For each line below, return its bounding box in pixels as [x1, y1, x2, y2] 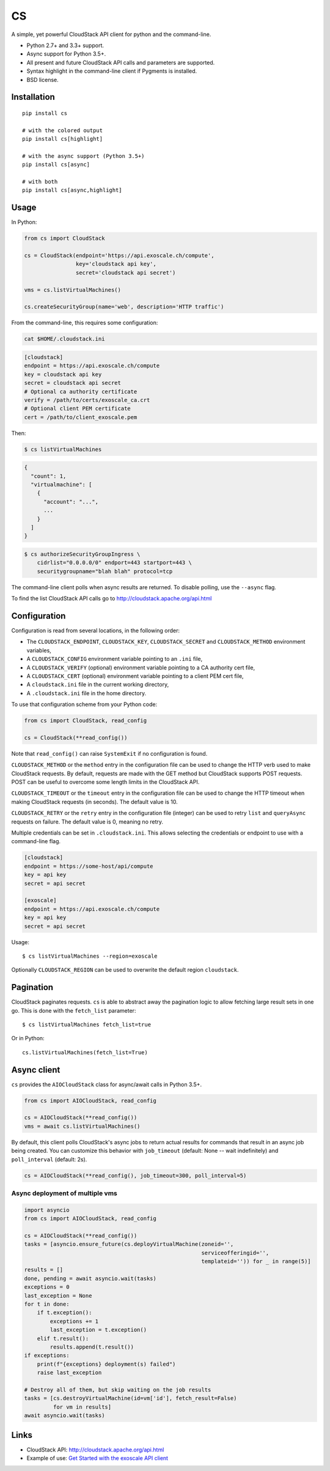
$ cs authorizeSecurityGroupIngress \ [24, 551, 141, 557]
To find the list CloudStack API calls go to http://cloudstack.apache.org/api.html [11, 595, 212, 602]
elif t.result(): [37, 1335, 89, 1342]
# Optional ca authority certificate [24, 388, 137, 395]
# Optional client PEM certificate [24, 405, 131, 412]
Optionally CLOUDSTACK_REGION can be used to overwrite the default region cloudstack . [11, 966, 239, 974]
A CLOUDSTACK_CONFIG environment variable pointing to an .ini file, [26, 655, 203, 663]
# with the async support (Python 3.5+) [22, 152, 145, 159]
